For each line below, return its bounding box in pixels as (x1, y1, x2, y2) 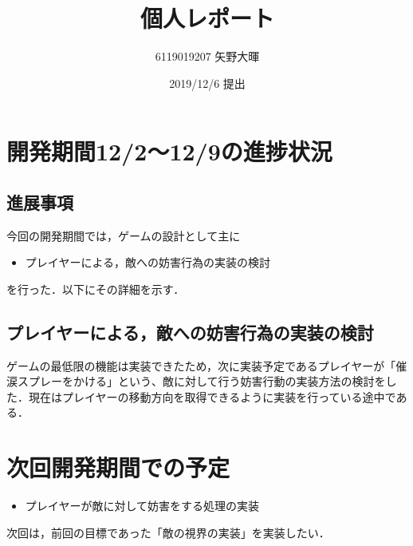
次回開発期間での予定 (6, 451, 230, 484)
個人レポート (140, 2, 274, 34)
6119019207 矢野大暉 (155, 48, 260, 65)
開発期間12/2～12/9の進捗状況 (6, 135, 332, 168)
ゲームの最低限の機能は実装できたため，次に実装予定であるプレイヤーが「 (6, 357, 396, 374)
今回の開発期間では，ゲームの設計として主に (6, 227, 241, 243)
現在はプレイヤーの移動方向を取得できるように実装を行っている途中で (28, 388, 396, 405)
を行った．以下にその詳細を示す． (6, 280, 185, 297)
